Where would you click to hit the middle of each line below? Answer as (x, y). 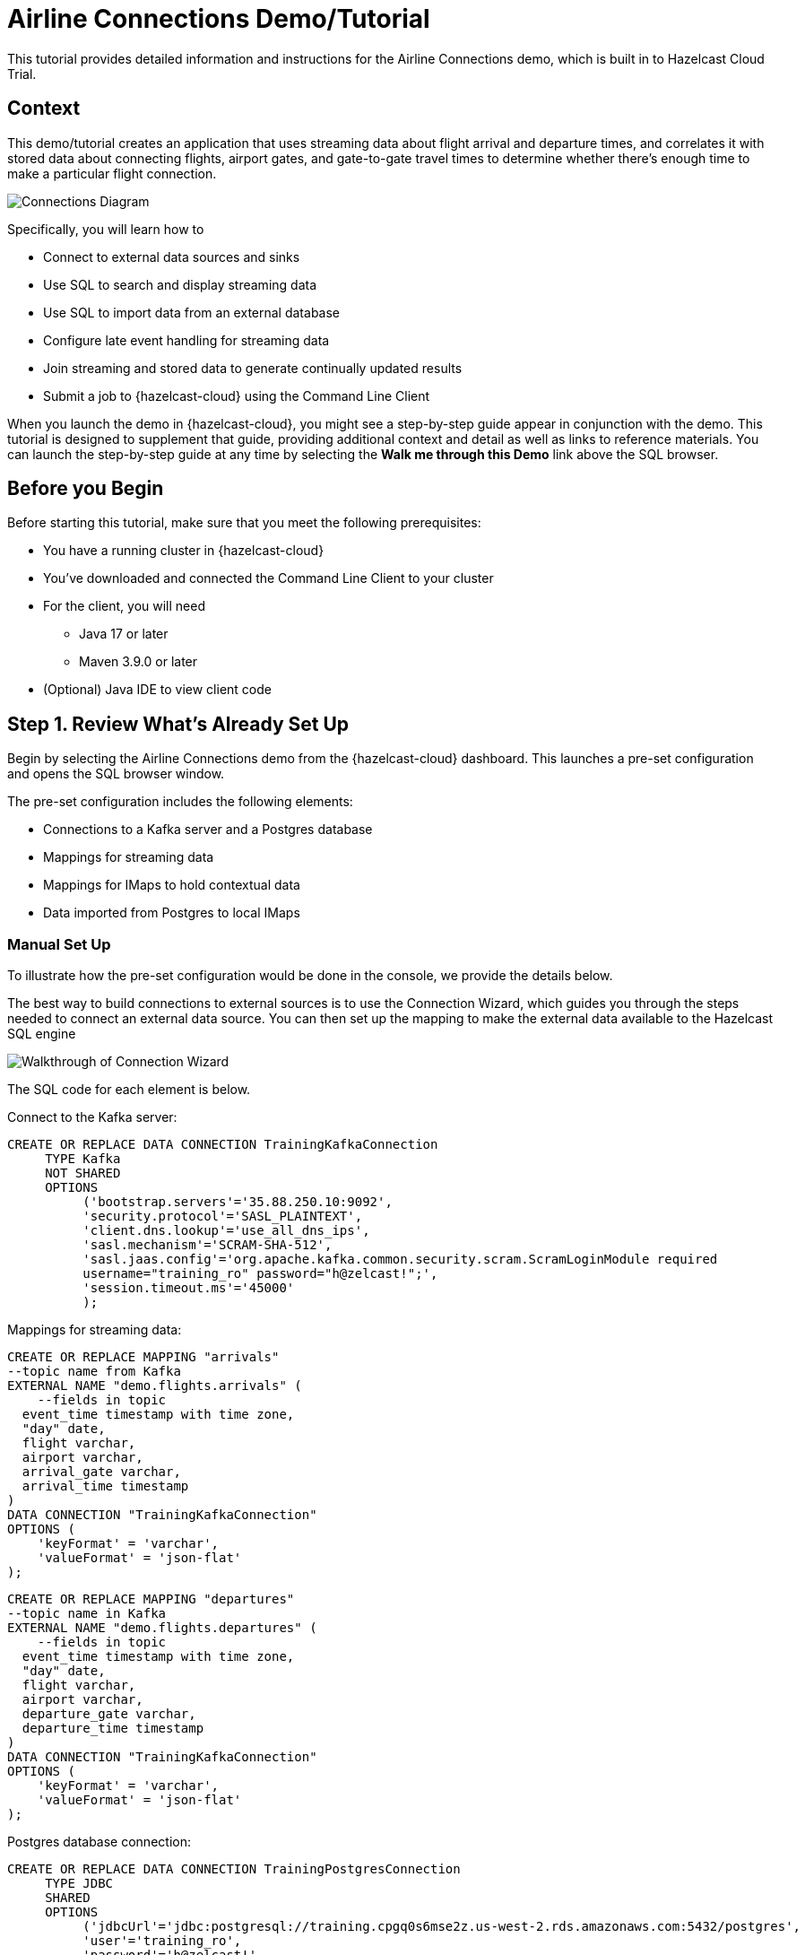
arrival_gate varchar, (101, 1472)
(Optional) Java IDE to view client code (157, 690)
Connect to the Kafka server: (92, 1117)
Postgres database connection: (99, 1842)
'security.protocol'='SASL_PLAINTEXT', (223, 1216)
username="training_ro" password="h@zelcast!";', (260, 1274)
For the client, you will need (124, 606)
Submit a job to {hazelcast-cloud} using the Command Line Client (237, 395)
